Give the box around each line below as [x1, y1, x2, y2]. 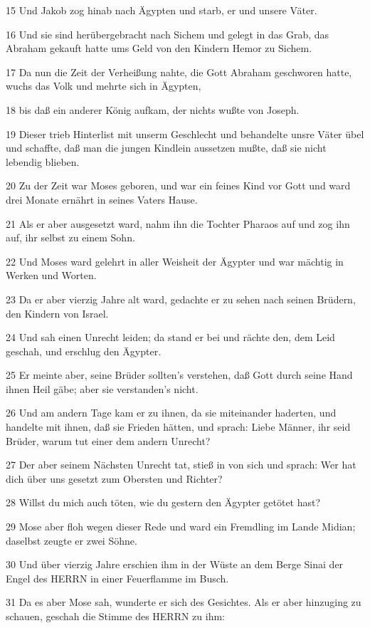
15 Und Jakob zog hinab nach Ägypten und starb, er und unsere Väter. [6, 3, 317, 17]
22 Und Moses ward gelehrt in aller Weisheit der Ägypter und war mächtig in [6, 253, 344, 268]
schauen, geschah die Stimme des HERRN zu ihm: [6, 609, 225, 623]
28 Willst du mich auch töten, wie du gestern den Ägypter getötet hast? [6, 495, 321, 510]
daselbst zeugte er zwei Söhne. [6, 533, 137, 548]
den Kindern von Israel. [6, 305, 109, 320]
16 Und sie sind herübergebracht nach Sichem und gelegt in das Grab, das [6, 26, 329, 41]
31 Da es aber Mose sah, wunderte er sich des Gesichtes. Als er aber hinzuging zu [6, 595, 361, 609]
